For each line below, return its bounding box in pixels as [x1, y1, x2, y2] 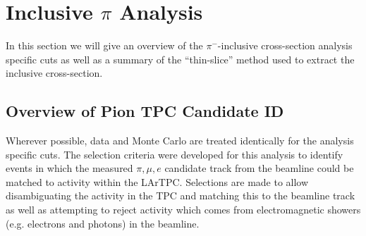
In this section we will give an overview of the [6, 38, 203, 53]
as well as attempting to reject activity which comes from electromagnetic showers [6, 202, 361, 217]
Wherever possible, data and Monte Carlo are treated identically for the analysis [6, 133, 354, 148]
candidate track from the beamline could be [164, 161, 354, 175]
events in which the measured [6, 161, 133, 175]
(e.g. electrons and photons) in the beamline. [6, 216, 200, 230]
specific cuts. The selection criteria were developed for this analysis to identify [6, 147, 343, 161]
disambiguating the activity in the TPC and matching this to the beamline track [6, 188, 355, 203]
